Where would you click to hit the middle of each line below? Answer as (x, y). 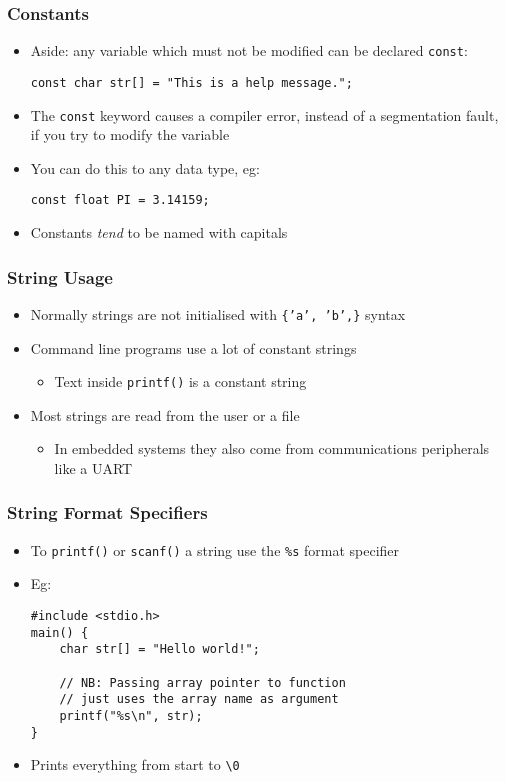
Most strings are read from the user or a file (165, 414)
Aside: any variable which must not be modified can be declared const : (249, 50)
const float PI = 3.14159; (120, 200)
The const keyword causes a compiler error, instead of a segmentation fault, (264, 114)
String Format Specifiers (107, 512)
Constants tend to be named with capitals (159, 232)
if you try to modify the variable (130, 134)
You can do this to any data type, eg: (145, 167)
